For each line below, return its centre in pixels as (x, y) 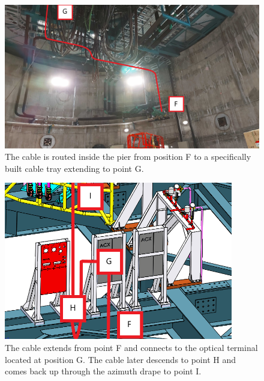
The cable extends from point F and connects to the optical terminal (131, 347)
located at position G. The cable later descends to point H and (120, 359)
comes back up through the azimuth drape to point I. (103, 371)
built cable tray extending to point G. (74, 168)
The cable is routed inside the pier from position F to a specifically (128, 157)
